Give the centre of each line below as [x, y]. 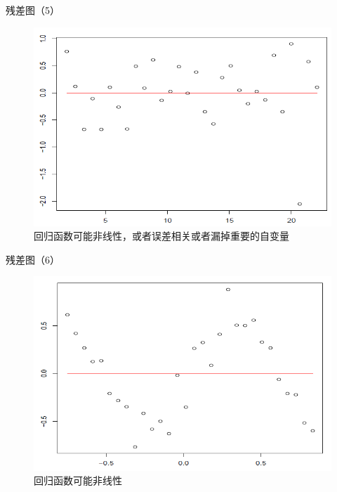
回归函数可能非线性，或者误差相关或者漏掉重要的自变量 [161, 236]
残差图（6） [33, 259]
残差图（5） [33, 10]
